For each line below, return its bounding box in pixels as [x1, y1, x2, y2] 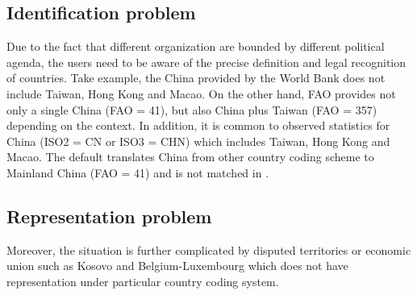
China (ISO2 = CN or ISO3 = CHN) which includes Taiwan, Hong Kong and [6, 132, 390, 149]
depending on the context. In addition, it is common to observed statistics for [6, 117, 390, 134]
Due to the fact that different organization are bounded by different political [6, 38, 385, 55]
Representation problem [6, 203, 212, 228]
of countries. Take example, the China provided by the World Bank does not [6, 69, 386, 86]
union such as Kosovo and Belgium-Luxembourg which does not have [6, 257, 348, 274]
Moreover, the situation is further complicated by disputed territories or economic [6, 241, 411, 258]
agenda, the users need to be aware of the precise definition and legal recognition [6, 53, 407, 70]
